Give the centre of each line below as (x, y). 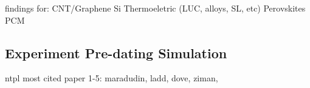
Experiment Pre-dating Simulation (116, 52)
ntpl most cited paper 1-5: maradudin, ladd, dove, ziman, (112, 78)
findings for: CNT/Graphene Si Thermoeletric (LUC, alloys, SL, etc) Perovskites (155, 8)
